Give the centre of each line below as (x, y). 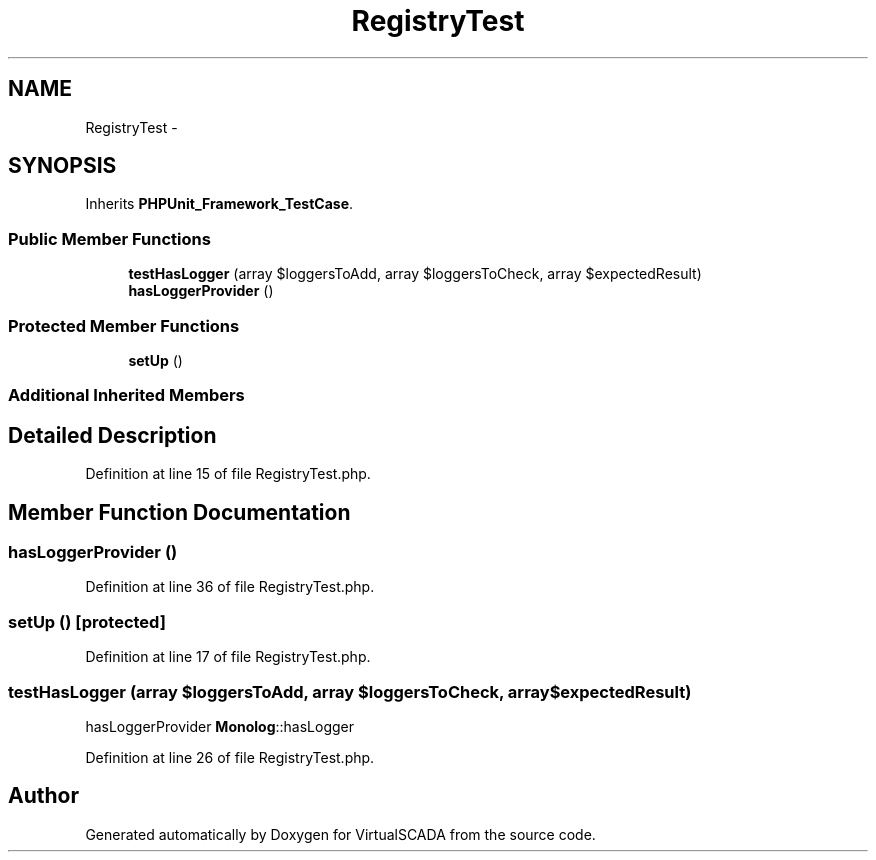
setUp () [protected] (87, 621)
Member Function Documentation (179, 512)
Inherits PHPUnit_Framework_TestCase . (219, 204)
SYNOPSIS (62, 166)
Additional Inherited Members (126, 395)
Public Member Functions (109, 238)
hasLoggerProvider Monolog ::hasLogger (220, 726)
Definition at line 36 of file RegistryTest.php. (230, 587)
